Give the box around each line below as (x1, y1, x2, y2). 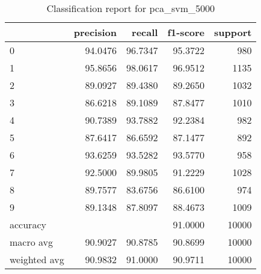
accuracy (10, 218, 46, 231)
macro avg (10, 235, 54, 249)
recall (132, 25, 158, 39)
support (214, 25, 252, 39)
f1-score (167, 25, 205, 39)
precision (73, 25, 117, 39)
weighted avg (10, 252, 64, 266)
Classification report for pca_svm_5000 (46, 1, 215, 15)
